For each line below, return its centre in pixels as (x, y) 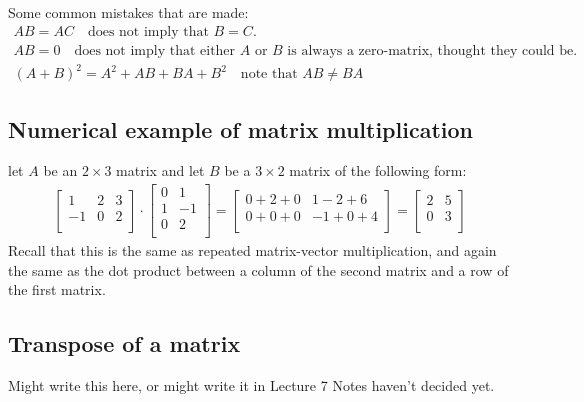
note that (269, 74)
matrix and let (160, 170)
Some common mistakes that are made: (128, 12)
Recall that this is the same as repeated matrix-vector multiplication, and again (252, 250)
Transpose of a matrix (124, 343)
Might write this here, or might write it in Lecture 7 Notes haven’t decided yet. (251, 385)
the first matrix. (57, 289)
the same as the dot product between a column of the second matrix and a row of (258, 269)
